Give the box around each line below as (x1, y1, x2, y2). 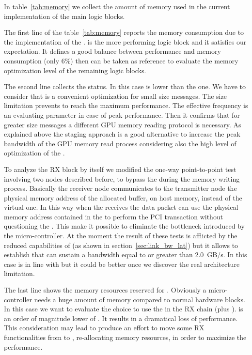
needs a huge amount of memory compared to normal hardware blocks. (34, 294, 245, 304)
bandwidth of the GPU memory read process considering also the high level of (4, 138, 236, 148)
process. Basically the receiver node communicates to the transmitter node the (4, 183, 237, 193)
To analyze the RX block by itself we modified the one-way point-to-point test (4, 164, 236, 174)
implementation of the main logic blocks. (4, 11, 125, 21)
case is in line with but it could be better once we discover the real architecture (4, 259, 240, 269)
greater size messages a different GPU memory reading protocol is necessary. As (4, 119, 241, 129)
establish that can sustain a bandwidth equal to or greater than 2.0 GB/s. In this (4, 249, 247, 260)
